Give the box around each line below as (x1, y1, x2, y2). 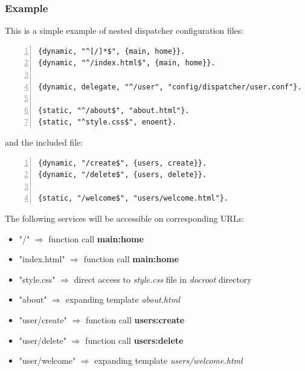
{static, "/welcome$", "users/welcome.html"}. (38, 194, 228, 203)
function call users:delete (85, 334, 184, 346)
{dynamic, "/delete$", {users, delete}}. (38, 170, 207, 179)
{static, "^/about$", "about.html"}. (38, 106, 190, 115)
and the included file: (5, 135, 83, 148)
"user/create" (19, 313, 67, 326)
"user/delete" (19, 334, 67, 346)
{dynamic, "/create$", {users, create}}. (38, 158, 207, 167)
